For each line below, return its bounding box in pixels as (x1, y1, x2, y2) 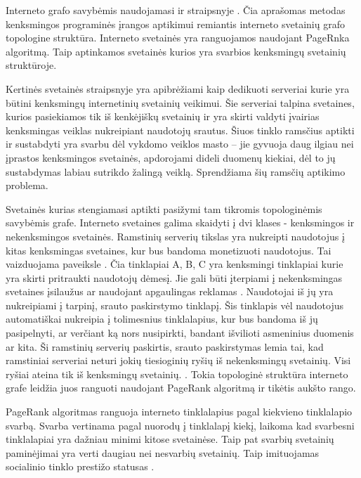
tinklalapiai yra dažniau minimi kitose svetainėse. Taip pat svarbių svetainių (6, 432, 334, 446)
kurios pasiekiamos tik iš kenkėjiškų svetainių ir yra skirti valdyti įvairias (6, 109, 320, 124)
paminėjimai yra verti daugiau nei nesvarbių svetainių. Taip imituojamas (6, 445, 320, 460)
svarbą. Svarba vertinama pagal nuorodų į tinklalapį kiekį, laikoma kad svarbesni (6, 418, 355, 432)
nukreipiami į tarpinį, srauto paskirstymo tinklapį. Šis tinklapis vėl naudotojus (6, 297, 343, 312)
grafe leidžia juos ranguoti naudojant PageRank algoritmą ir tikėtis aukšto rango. (6, 380, 356, 395)
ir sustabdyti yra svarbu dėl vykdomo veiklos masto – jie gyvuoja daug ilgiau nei (6, 136, 354, 151)
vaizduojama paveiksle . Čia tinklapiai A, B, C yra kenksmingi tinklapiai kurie (6, 257, 343, 271)
